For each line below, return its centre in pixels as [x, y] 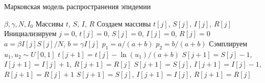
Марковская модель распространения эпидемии [78, 6]
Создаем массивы [124, 23]
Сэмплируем [228, 43]
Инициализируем [30, 33]
